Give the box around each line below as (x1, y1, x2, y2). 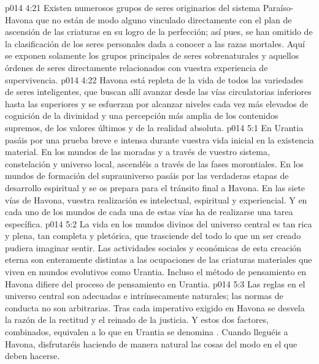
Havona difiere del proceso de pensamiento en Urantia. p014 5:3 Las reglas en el (5, 277, 306, 290)
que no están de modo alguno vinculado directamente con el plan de (36, 13, 292, 26)
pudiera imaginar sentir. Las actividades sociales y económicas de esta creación (5, 241, 302, 254)
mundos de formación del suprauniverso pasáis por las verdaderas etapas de (5, 169, 289, 182)
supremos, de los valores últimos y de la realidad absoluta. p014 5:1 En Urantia (5, 121, 304, 134)
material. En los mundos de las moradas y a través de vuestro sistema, (5, 145, 270, 158)
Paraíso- (263, 1, 294, 13)
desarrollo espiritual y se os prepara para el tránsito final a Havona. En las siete (5, 181, 306, 194)
